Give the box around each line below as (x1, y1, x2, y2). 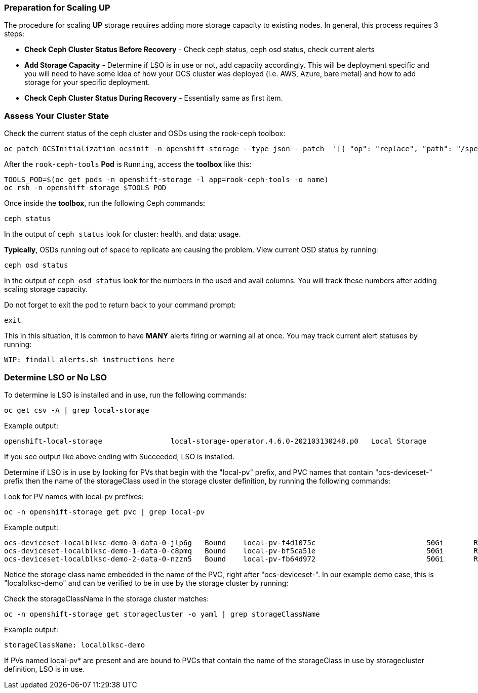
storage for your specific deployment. (24, 78, 150, 87)
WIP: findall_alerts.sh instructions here (4, 356, 175, 364)
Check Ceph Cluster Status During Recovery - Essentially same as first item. (24, 94, 283, 103)
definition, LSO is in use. (4, 664, 85, 673)
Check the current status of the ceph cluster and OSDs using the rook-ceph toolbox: (4, 129, 286, 138)
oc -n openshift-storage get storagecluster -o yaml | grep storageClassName (4, 610, 320, 618)
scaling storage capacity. (4, 285, 88, 294)
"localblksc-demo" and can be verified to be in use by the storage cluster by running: (4, 578, 289, 587)
